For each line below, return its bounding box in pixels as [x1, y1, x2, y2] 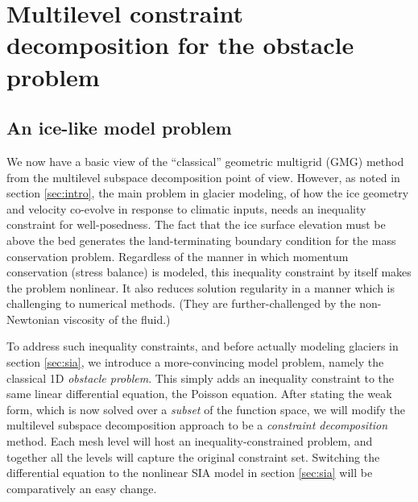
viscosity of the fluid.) [63, 310, 171, 327]
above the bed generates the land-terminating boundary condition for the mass [6, 231, 396, 248]
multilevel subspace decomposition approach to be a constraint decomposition [6, 417, 388, 434]
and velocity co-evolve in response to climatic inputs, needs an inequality [6, 200, 366, 217]
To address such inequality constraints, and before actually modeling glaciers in [6, 338, 399, 355]
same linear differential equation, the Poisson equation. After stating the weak [6, 385, 392, 402]
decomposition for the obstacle [6, 28, 354, 61]
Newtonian [6, 310, 60, 327]
